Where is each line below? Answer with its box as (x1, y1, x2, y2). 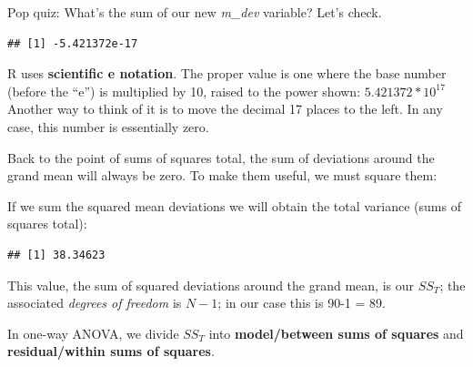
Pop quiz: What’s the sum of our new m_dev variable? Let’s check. (7, 3, 382, 21)
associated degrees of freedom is (7, 293, 182, 312)
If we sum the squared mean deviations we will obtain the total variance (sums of (7, 196, 461, 215)
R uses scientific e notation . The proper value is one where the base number (7, 64, 447, 83)
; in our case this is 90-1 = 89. (217, 293, 386, 312)
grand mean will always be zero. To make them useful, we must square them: (7, 166, 438, 185)
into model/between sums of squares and (208, 323, 464, 342)
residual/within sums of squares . (7, 342, 215, 361)
